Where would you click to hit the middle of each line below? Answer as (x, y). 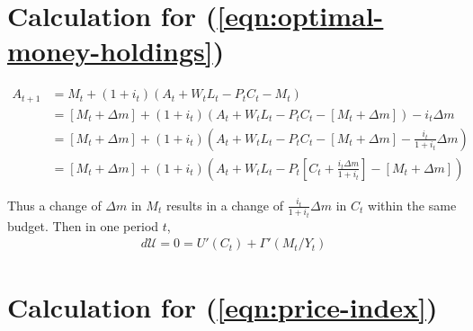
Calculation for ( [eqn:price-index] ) (223, 306)
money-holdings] (110, 51)
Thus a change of (54, 205)
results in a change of (224, 205)
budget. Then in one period (83, 225)
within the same (412, 205)
